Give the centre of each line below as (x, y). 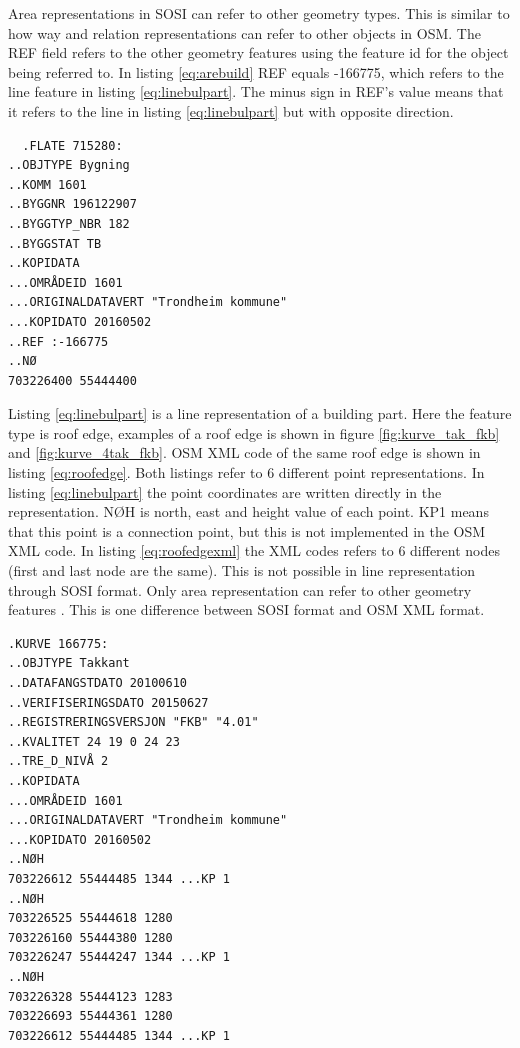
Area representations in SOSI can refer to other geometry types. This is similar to (259, 13)
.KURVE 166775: (58, 643)
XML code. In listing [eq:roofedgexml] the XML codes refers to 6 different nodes (254, 550)
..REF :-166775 (58, 341)
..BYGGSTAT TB (55, 243)
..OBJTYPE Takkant (69, 663)
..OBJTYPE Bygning (69, 165)
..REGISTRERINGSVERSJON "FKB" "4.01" (133, 722)
